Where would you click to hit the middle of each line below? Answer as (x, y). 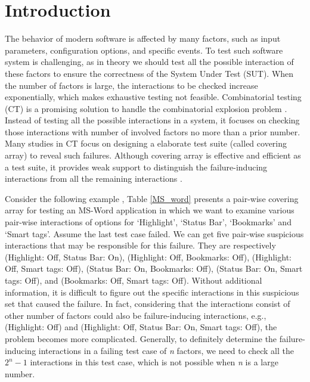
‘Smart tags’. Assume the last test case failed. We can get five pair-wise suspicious (154, 233)
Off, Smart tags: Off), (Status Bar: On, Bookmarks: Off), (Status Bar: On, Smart (154, 268)
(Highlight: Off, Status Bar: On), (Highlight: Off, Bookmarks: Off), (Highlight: (148, 257)
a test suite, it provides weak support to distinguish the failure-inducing (136, 167)
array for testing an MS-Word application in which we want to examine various (150, 210)
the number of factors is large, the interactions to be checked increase (131, 85)
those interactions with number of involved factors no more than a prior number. (153, 131)
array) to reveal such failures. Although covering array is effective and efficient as (153, 155)
